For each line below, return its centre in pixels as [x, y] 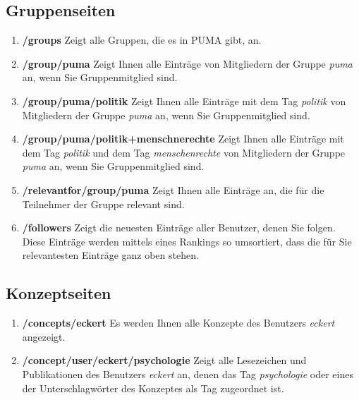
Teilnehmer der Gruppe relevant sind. [103, 204]
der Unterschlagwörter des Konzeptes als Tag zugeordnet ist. [153, 388]
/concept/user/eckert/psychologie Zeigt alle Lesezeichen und [164, 360]
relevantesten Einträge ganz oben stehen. [110, 255]
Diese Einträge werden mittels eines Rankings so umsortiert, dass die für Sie [187, 241]
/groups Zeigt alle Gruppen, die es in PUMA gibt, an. [142, 40]
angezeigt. [44, 336]
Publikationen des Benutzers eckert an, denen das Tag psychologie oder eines [188, 374]
